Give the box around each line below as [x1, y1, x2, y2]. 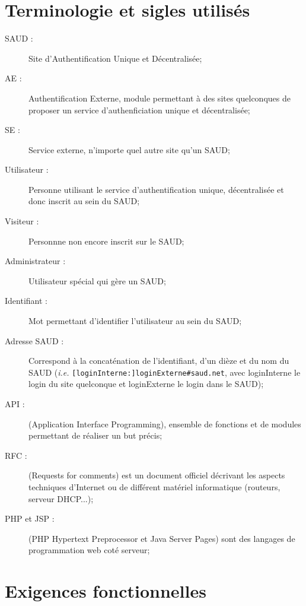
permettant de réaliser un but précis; [28, 429, 162, 442]
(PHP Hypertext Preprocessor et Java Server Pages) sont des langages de [28, 532, 295, 544]
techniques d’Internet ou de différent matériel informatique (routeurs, [28, 481, 280, 493]
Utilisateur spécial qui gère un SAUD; [28, 274, 166, 287]
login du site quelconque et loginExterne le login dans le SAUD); [28, 377, 264, 390]
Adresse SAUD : [5, 334, 64, 347]
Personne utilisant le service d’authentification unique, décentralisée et [28, 183, 284, 195]
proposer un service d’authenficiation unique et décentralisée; [28, 103, 250, 116]
